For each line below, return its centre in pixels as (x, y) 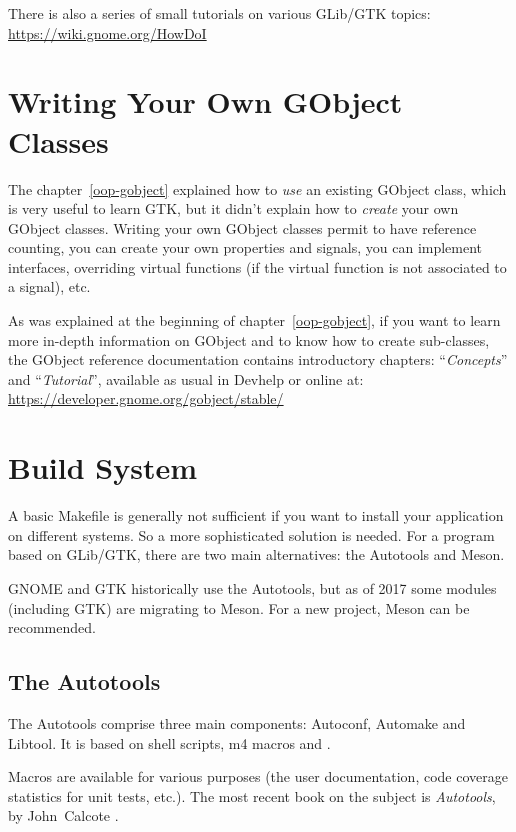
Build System (102, 467)
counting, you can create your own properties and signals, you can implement (245, 247)
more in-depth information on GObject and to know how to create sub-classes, (249, 339)
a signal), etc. (49, 286)
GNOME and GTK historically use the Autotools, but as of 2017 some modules (252, 587)
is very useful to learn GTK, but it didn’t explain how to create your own (233, 208)
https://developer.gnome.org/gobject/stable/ (146, 398)
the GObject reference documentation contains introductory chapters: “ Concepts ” (258, 359)
